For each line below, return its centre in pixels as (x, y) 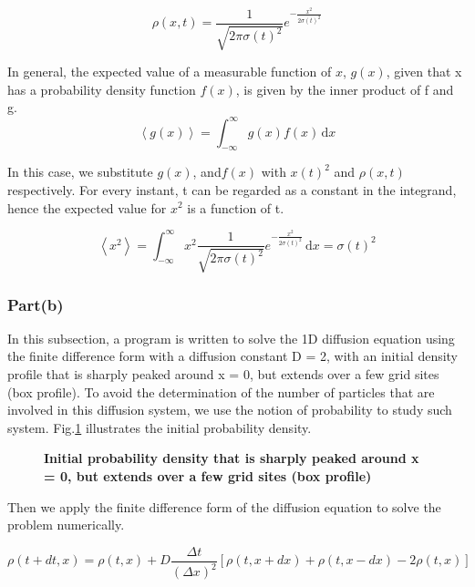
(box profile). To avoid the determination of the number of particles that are (221, 391)
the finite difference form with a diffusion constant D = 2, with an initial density (233, 356)
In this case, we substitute (80, 172)
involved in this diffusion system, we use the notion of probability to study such (230, 410)
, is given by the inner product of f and (345, 89)
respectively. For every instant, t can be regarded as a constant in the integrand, (232, 189)
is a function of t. (236, 207)
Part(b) (36, 304)
